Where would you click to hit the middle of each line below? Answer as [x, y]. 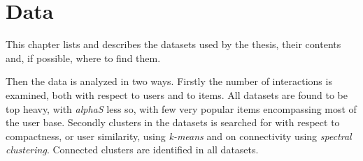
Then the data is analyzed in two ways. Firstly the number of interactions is [169, 81]
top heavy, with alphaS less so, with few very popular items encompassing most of [181, 108]
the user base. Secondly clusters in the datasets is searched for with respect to [173, 122]
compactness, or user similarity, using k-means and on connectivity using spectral [179, 136]
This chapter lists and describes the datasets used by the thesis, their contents [173, 44]
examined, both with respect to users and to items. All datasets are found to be [177, 94]
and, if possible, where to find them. [83, 58]
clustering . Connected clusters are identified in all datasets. [132, 149]
